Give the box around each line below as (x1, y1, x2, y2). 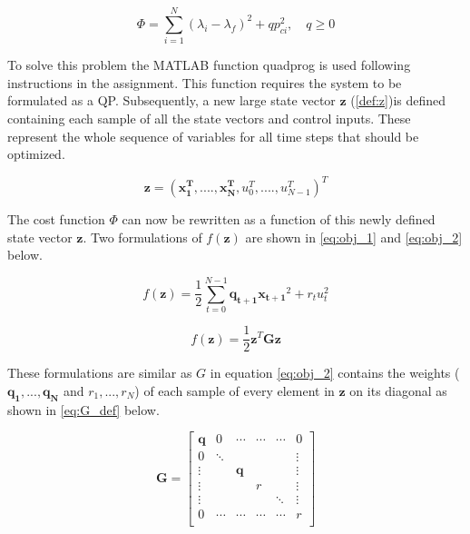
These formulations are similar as (7, 363, 192, 382)
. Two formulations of (83, 227, 202, 246)
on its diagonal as (349, 381, 447, 400)
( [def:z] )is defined (350, 91, 446, 110)
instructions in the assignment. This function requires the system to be (7, 73, 402, 92)
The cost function (7, 210, 105, 229)
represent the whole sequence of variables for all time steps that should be (7, 126, 419, 145)
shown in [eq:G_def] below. (7, 400, 160, 419)
